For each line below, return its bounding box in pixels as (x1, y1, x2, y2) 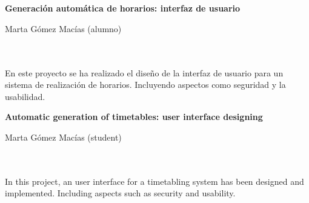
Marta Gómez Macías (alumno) (5, 22, 122, 35)
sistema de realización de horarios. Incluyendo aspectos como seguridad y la (5, 78, 286, 91)
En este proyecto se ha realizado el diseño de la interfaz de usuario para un (5, 66, 284, 79)
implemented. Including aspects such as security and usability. (5, 187, 236, 199)
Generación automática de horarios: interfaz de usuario (5, 2, 241, 15)
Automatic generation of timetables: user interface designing (5, 110, 263, 123)
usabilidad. (5, 90, 45, 102)
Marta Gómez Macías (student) (5, 130, 122, 143)
